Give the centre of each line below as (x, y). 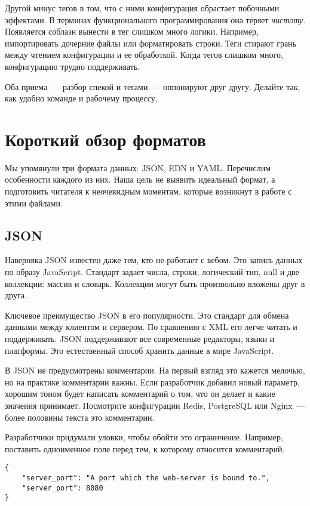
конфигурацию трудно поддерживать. (73, 66)
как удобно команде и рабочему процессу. (81, 98)
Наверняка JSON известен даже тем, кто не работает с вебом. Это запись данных (154, 260)
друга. (16, 295)
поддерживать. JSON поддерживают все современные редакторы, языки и (140, 339)
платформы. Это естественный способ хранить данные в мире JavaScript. (139, 350)
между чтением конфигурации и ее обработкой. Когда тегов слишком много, (144, 55)
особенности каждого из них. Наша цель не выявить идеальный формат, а (140, 179)
